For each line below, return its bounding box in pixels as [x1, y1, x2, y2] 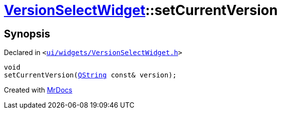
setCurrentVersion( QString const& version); [4, 71, 177, 79]
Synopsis [4, 27, 50, 40]
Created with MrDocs [4, 86, 73, 94]
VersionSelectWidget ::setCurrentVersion [4, 2, 278, 19]
